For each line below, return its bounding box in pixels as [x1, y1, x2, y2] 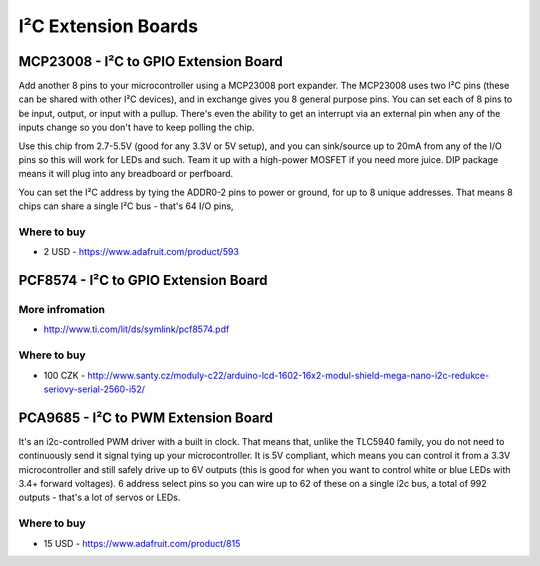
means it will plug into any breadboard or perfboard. [18, 168, 234, 180]
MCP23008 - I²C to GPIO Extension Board [18, 53, 284, 70]
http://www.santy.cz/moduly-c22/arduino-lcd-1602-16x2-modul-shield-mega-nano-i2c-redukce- [87, 369, 490, 381]
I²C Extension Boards [18, 15, 199, 37]
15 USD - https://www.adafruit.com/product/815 [43, 537, 241, 549]
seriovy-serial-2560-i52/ [43, 383, 145, 395]
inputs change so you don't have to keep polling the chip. [18, 121, 255, 134]
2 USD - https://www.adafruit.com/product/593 [43, 246, 240, 258]
